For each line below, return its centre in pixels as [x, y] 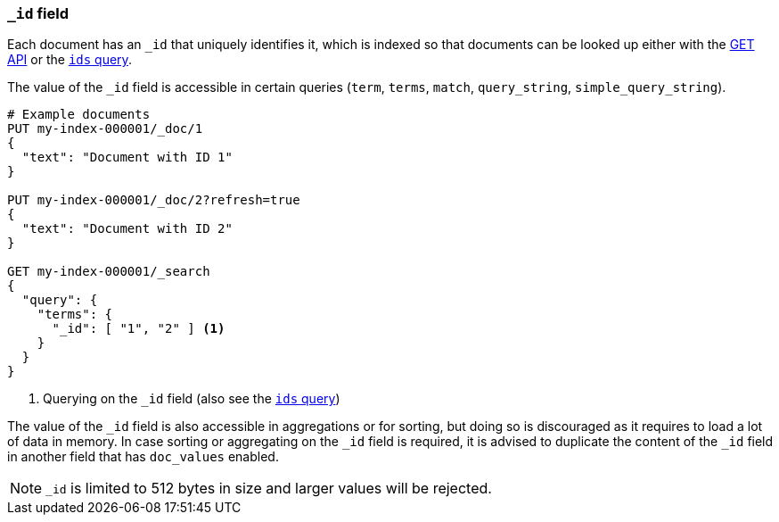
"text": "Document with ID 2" [127, 229]
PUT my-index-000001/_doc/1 [105, 129]
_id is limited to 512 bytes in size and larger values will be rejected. [269, 489]
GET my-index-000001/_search [109, 272]
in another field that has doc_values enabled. [143, 457]
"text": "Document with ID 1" [127, 157]
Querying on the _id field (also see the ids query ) [192, 399]
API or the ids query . [70, 60]
